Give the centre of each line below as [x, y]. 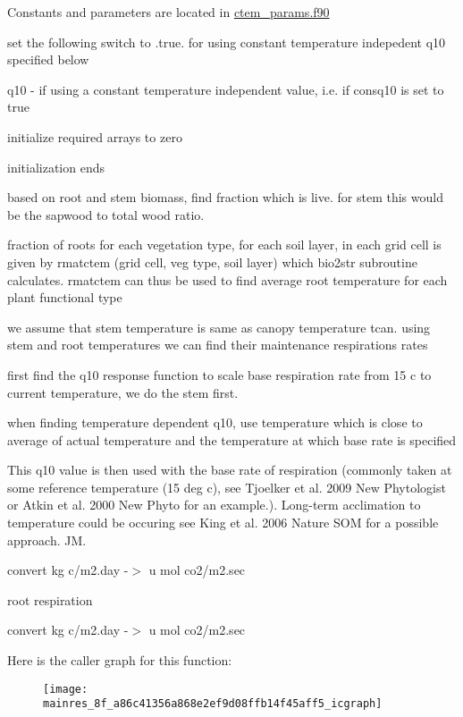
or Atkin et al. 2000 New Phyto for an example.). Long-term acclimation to [214, 505]
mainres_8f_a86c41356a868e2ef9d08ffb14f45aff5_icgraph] [213, 704]
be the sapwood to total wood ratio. [106, 214]
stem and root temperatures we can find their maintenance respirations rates [218, 345]
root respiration [50, 599]
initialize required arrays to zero [95, 136]
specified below [48, 59]
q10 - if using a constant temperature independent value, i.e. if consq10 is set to [226, 89]
